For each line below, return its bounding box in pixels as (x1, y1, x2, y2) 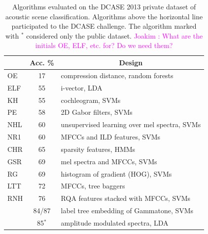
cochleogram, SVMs (61, 94, 121, 105)
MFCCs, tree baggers (61, 181, 125, 191)
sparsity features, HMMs (61, 143, 136, 154)
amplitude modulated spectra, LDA (61, 217, 169, 228)
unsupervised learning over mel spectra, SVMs (61, 119, 201, 130)
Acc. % (30, 57, 54, 67)
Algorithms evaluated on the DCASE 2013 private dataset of (12, 1, 196, 11)
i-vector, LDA (61, 82, 103, 93)
